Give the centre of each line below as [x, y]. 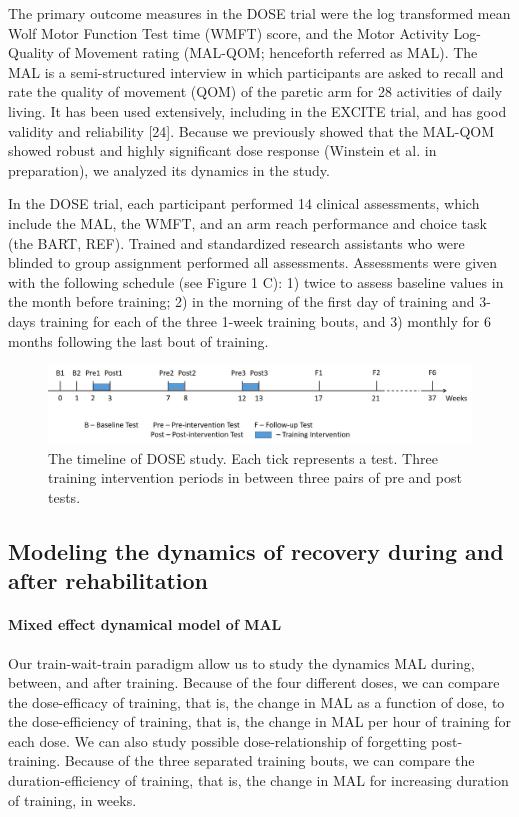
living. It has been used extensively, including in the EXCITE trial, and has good [257, 110]
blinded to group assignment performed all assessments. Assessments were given [253, 262]
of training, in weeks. [72, 799]
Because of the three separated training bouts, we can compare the [269, 760]
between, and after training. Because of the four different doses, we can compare [254, 682]
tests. [64, 496]
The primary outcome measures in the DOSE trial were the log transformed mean [259, 13]
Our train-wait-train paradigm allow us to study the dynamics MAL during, [241, 662]
